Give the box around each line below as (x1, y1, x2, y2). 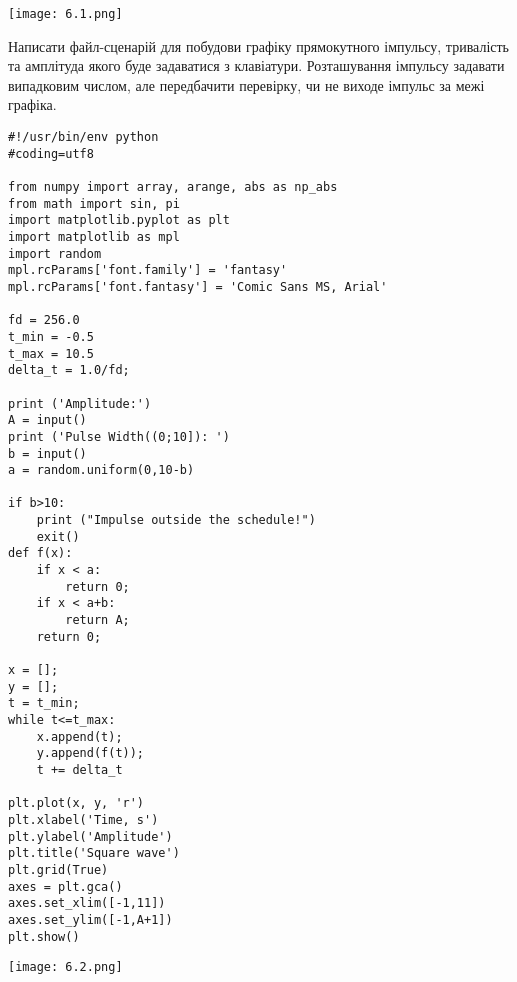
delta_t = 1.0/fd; (8, 363, 130, 378)
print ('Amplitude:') (8, 396, 152, 411)
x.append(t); (36, 729, 123, 744)
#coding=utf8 (8, 146, 94, 161)
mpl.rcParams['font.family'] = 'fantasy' (8, 263, 288, 278)
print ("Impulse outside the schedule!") (36, 513, 316, 528)
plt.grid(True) (8, 862, 109, 877)
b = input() (8, 446, 87, 461)
